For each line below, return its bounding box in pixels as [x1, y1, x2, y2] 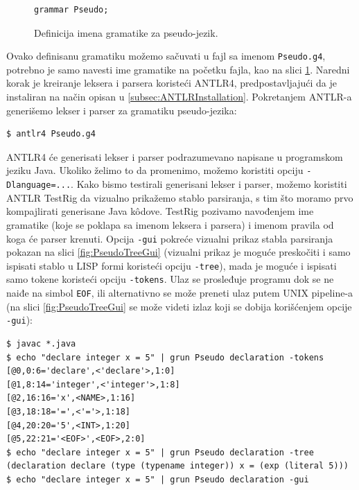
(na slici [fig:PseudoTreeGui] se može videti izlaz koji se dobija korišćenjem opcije [6, 299, 352, 313]
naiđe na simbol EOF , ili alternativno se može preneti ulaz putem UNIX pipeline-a [6, 286, 353, 300]
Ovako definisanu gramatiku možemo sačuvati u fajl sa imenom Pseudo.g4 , [6, 49, 326, 63]
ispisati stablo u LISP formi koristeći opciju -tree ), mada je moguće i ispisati [6, 258, 337, 272]
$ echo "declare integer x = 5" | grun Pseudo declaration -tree [6, 447, 314, 457]
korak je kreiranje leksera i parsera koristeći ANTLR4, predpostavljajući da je [6, 76, 338, 90]
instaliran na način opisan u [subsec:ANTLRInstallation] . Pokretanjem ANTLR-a [6, 89, 352, 104]
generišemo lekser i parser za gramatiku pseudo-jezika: [6, 103, 237, 117]
